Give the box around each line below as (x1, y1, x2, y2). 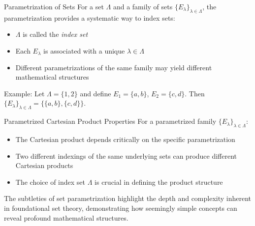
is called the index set (23, 29, 88, 39)
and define (80, 88, 111, 98)
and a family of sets (113, 1, 173, 11)
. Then (185, 88, 205, 98)
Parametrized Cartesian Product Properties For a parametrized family (4, 116, 217, 126)
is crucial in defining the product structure (95, 176, 223, 187)
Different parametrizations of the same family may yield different (15, 62, 212, 72)
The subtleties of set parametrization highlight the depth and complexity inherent (4, 193, 252, 203)
